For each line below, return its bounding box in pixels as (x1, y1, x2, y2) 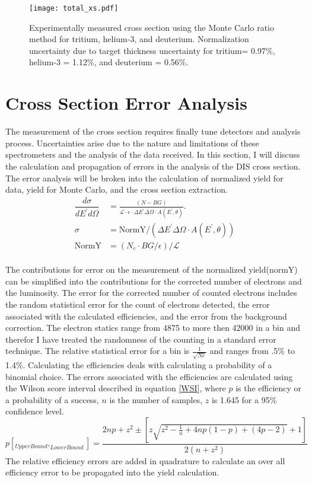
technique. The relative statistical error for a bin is (5, 344, 190, 357)
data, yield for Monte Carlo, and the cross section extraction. (5, 183, 228, 196)
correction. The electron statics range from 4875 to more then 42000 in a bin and (5, 321, 300, 334)
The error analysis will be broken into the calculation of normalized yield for (5, 171, 284, 184)
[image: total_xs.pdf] (29, 4, 119, 12)
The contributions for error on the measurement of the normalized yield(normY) (5, 263, 298, 276)
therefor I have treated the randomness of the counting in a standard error (5, 333, 276, 345)
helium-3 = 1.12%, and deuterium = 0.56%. (29, 56, 189, 68)
